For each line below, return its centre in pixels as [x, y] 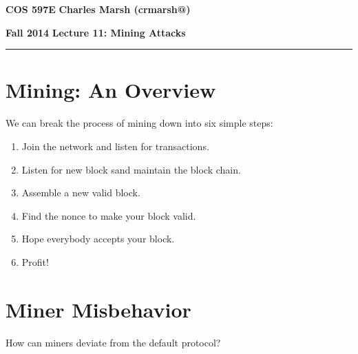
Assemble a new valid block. [81, 192]
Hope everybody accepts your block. [98, 239]
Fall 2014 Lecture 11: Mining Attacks [96, 32]
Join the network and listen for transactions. [115, 146]
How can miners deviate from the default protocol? [113, 342]
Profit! [35, 261]
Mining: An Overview [111, 90]
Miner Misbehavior [98, 309]
